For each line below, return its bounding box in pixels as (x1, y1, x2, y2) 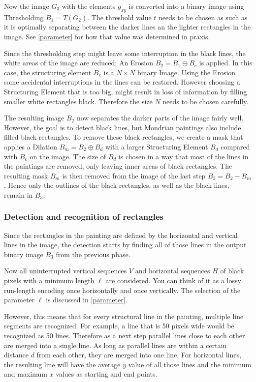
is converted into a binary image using (128, 1, 244, 11)
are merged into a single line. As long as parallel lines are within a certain (4, 340, 227, 350)
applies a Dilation (4, 141, 58, 151)
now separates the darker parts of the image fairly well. (76, 113, 244, 123)
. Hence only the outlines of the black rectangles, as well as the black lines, (4, 180, 229, 190)
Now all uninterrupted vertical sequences (4, 265, 127, 276)
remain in (4, 189, 33, 200)
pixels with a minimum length (4, 275, 95, 286)
